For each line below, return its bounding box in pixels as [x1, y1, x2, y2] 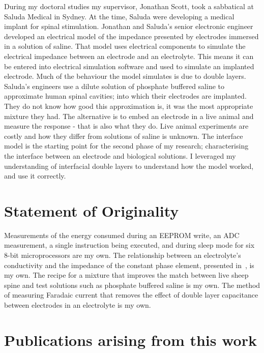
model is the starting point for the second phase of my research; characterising [4, 140, 249, 151]
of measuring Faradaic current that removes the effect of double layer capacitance [4, 289, 258, 300]
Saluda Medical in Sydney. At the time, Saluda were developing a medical [4, 11, 234, 21]
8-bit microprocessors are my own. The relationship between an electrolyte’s [4, 250, 241, 260]
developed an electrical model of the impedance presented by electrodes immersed [4, 31, 259, 41]
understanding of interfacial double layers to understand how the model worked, [4, 160, 254, 171]
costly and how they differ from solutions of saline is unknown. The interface [4, 130, 243, 141]
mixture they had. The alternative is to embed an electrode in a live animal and [4, 110, 254, 121]
